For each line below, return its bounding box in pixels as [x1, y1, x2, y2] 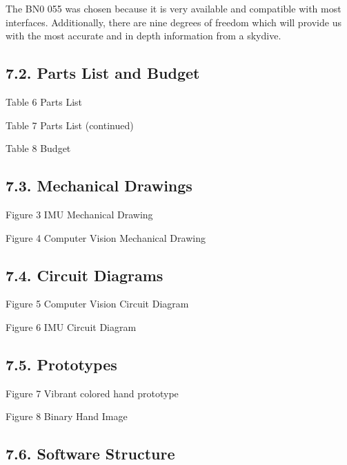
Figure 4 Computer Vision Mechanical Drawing [6, 230, 206, 245]
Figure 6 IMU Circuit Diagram [6, 319, 137, 334]
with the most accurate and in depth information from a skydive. [6, 28, 281, 43]
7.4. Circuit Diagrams [6, 264, 163, 285]
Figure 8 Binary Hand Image [6, 409, 128, 424]
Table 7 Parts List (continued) [6, 117, 134, 132]
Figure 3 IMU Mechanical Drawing [6, 207, 153, 221]
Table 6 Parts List [6, 94, 83, 108]
